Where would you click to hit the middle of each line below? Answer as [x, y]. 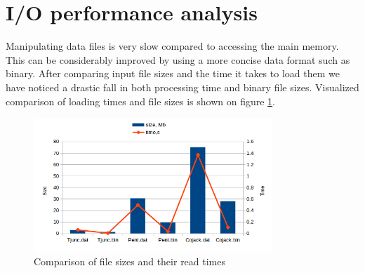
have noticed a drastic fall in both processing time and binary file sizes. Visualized [182, 87]
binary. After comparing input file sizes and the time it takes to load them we [173, 73]
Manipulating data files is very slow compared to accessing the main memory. [172, 46]
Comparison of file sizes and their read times [130, 261]
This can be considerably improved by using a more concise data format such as [178, 59]
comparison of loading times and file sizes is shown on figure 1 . [140, 101]
